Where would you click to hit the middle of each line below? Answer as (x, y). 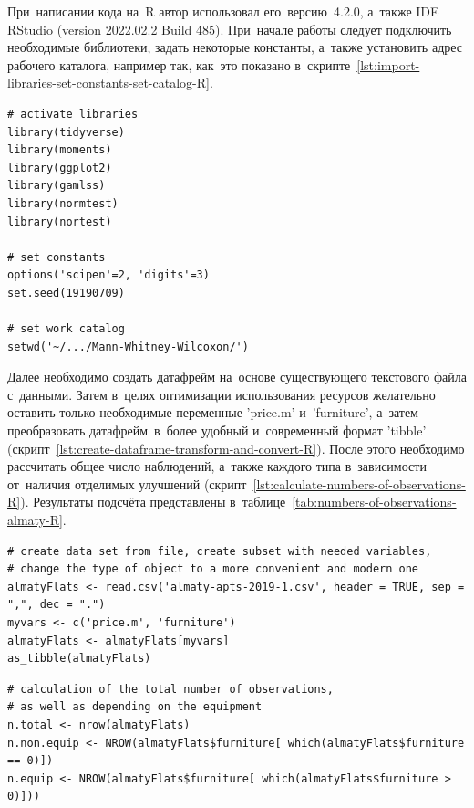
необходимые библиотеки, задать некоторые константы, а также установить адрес (235, 47)
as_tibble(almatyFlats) (79, 659)
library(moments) (60, 150)
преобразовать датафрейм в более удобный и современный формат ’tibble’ (217, 430)
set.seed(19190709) (66, 293)
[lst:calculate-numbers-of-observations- (359, 483)
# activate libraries (73, 114)
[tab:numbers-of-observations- (374, 502)
